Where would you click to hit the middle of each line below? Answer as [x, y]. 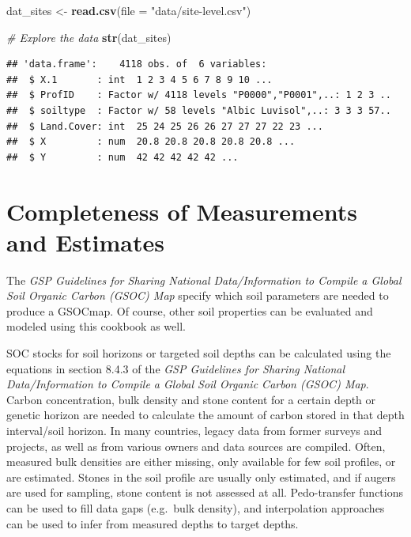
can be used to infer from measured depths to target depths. [153, 523]
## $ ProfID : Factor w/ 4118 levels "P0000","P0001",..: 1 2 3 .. [199, 95]
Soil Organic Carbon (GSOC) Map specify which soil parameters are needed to [198, 295]
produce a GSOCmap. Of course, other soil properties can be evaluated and [190, 310]
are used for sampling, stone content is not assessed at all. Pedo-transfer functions [205, 492]
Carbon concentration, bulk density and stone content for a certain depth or [191, 399]
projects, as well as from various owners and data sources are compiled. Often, [196, 446]
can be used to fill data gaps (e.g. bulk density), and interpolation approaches [196, 507]
